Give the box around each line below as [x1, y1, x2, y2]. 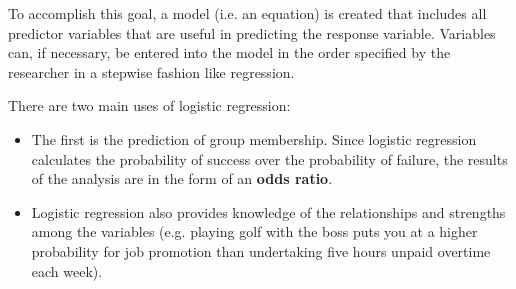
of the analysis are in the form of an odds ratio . [31, 168, 333, 189]
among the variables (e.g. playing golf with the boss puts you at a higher [31, 221, 478, 242]
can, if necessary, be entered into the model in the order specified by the [8, 42, 451, 63]
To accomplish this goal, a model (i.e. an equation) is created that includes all [8, 3, 487, 23]
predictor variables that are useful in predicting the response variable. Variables [8, 22, 496, 43]
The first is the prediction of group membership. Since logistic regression [31, 128, 477, 149]
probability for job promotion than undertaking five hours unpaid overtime [31, 240, 491, 261]
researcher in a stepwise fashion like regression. [8, 61, 295, 82]
